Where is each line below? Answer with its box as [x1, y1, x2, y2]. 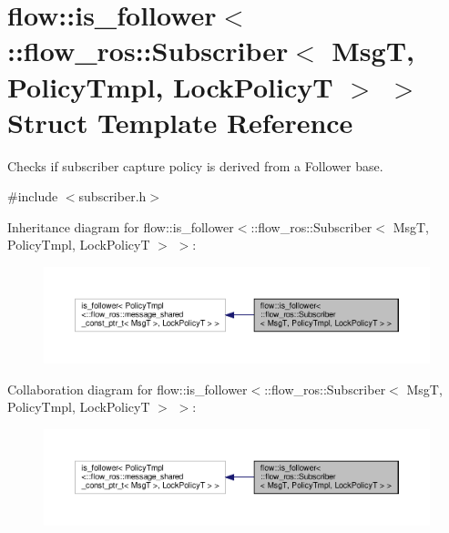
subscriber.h [78, 187, 147, 206]
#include [7, 187, 58, 206]
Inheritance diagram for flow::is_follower [7, 217, 234, 236]
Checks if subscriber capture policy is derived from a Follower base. [7, 156, 383, 175]
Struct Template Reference [7, 103, 353, 140]
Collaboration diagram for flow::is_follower [7, 379, 248, 398]
